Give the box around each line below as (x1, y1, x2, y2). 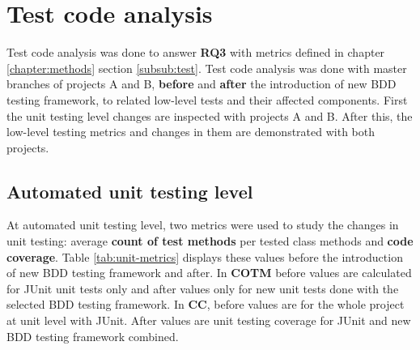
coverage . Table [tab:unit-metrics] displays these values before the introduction (6, 248, 403, 265)
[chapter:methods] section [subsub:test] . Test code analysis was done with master (6, 59, 407, 76)
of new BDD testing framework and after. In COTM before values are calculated (6, 264, 412, 281)
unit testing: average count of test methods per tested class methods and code (6, 233, 414, 250)
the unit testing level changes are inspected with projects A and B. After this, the (6, 107, 413, 124)
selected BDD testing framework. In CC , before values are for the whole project (6, 296, 405, 313)
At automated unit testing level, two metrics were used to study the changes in (6, 216, 399, 233)
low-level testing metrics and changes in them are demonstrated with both (6, 123, 375, 140)
